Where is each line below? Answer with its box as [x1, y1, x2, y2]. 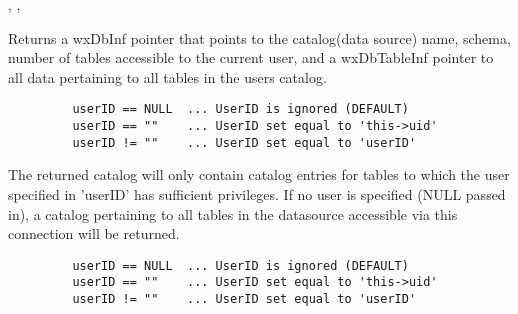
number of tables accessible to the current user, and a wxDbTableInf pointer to [8, 47, 494, 68]
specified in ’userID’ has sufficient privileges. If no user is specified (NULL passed [8, 183, 506, 204]
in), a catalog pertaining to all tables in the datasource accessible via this [8, 203, 458, 224]
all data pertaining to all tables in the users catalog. [8, 66, 327, 87]
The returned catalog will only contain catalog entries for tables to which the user [8, 164, 510, 185]
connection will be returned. [8, 223, 180, 244]
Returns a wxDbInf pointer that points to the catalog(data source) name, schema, [8, 27, 511, 48]
